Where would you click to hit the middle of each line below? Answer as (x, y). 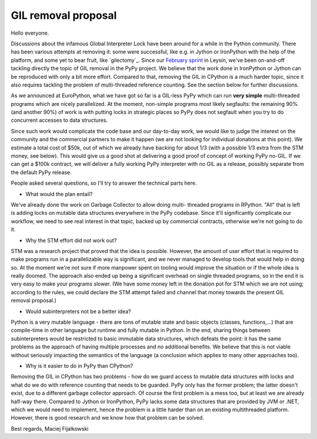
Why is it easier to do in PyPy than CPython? (79, 366)
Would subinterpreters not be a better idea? (78, 311)
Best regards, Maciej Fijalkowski (50, 428)
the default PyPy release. (41, 172)
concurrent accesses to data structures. (59, 120)
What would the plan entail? (59, 194)
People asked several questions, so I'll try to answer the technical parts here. (104, 183)
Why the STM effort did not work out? (71, 240)
